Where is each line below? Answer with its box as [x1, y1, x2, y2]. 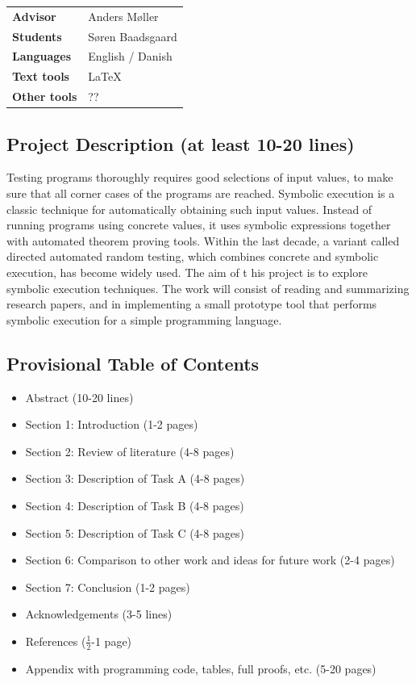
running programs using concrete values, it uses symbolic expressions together [6, 216, 391, 233]
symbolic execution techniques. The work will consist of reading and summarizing [6, 279, 410, 296]
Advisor [12, 7, 56, 24]
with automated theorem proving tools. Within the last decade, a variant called [6, 232, 400, 249]
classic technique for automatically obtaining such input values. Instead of [6, 200, 372, 217]
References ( [25, 632, 86, 649]
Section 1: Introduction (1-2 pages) [25, 416, 198, 433]
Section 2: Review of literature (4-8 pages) [25, 442, 235, 459]
